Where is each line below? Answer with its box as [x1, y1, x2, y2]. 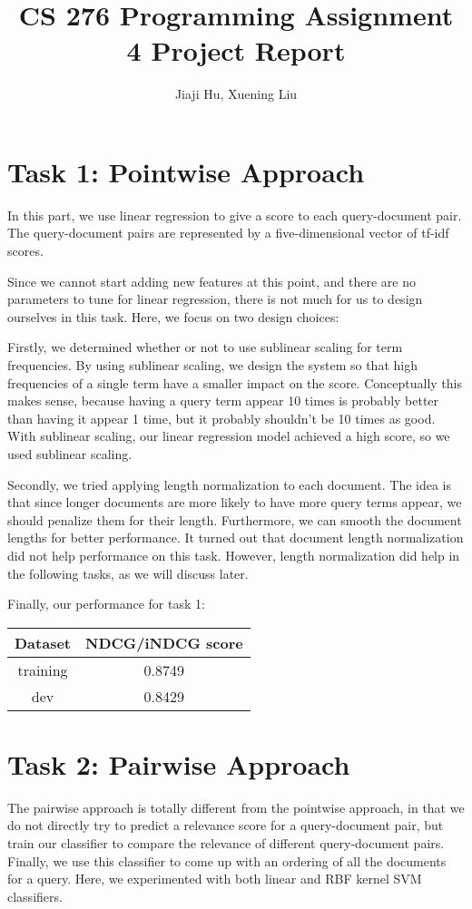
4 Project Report [126, 32, 346, 69]
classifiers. [7, 886, 63, 905]
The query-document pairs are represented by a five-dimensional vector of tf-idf [7, 223, 449, 242]
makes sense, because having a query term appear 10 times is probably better [7, 391, 439, 410]
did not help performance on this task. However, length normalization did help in [7, 545, 460, 564]
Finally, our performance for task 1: [7, 594, 205, 613]
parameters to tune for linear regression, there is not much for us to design [7, 289, 423, 308]
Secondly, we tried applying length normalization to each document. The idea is [7, 474, 452, 494]
